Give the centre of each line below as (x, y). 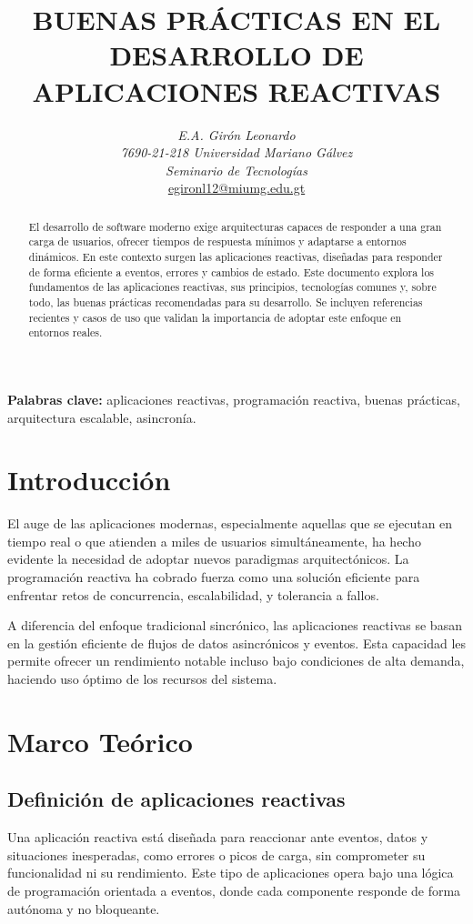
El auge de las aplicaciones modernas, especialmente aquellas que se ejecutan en (230, 523)
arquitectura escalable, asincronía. (102, 417)
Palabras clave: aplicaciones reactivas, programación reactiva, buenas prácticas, (234, 399)
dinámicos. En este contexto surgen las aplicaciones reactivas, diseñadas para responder (236, 256)
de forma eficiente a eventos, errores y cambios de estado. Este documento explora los (231, 271)
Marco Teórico (100, 741)
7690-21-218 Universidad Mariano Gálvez (236, 152)
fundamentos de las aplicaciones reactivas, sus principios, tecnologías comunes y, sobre (232, 287)
